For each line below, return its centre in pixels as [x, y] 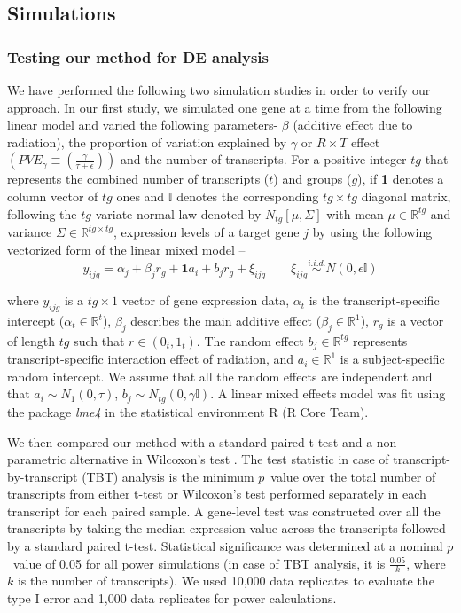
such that [99, 340]
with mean [355, 213]
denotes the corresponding [248, 196]
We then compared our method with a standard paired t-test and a [190, 441]
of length [31, 340]
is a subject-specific [392, 359]
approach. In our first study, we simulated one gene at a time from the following [225, 107]
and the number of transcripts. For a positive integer [263, 159]
